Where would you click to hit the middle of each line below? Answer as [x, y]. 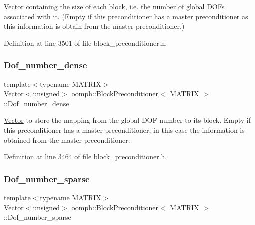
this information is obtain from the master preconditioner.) [94, 26]
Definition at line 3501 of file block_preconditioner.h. [86, 43]
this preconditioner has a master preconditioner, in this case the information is [124, 129]
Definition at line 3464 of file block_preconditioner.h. [86, 156]
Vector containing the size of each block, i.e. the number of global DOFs [114, 6]
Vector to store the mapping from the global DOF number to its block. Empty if [127, 120]
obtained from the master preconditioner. [67, 139]
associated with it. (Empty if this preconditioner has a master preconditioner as [126, 16]
